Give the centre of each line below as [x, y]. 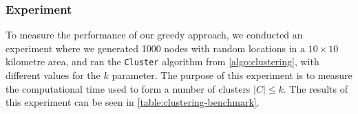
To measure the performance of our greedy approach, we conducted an [154, 35]
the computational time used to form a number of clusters [128, 88]
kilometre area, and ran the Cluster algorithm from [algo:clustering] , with [162, 61]
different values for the [53, 75]
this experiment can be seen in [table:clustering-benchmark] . [133, 102]
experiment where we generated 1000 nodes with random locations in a [156, 48]
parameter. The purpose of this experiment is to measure [232, 75]
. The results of [315, 88]
